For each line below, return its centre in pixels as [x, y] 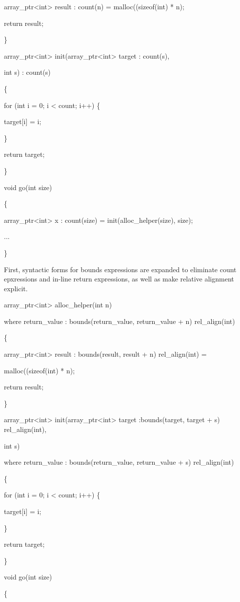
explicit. [16, 288]
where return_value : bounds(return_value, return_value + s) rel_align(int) [119, 462]
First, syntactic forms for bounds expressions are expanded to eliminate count [120, 269]
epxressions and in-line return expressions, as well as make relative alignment [119, 279]
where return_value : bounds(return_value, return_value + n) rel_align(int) [120, 321]
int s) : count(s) [27, 72]
